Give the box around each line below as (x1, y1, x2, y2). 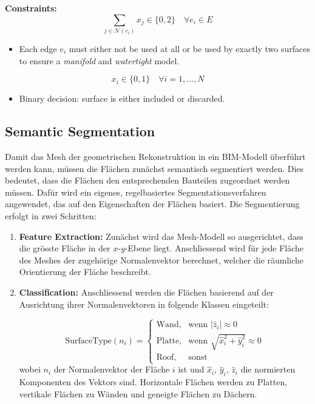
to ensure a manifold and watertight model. (19, 54, 180, 67)
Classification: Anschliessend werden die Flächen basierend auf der (19, 285, 274, 298)
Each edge (19, 42, 57, 55)
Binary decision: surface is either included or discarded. (19, 92, 225, 105)
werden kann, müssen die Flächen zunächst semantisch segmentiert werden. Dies (5, 162, 304, 174)
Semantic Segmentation (5, 122, 155, 141)
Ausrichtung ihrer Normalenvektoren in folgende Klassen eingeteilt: (19, 297, 269, 310)
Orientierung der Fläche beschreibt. (19, 265, 151, 278)
